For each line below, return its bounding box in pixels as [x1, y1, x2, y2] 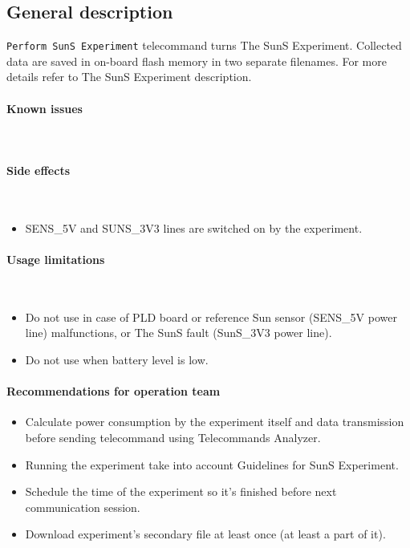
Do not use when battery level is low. [25, 351, 209, 367]
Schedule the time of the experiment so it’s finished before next [25, 483, 337, 500]
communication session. [25, 498, 140, 515]
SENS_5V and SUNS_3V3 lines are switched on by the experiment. [25, 219, 363, 236]
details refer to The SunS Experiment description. [6, 68, 252, 85]
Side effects [6, 162, 71, 179]
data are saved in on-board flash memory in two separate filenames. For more [6, 52, 387, 69]
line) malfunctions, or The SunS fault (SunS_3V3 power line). [25, 324, 332, 341]
